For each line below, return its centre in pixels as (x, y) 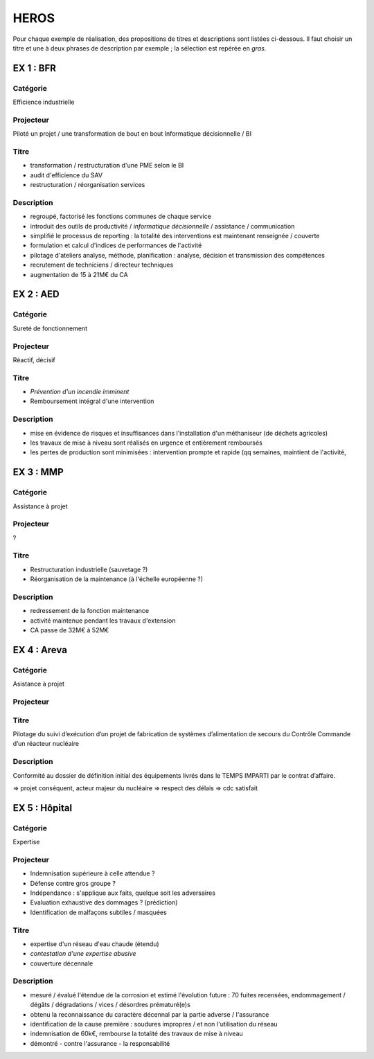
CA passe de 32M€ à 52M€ (70, 630)
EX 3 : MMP (38, 472)
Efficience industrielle (44, 102)
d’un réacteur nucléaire (46, 744)
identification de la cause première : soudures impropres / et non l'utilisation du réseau (154, 1024)
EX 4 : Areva (40, 650)
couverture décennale (62, 963)
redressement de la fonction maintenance (89, 611)
